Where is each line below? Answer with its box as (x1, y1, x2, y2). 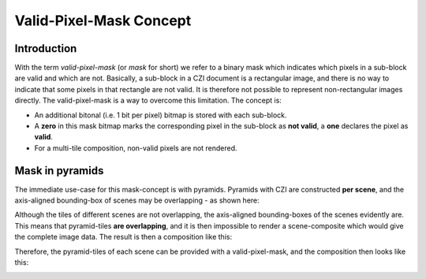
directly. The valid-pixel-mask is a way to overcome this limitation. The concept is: (14, 95, 282, 106)
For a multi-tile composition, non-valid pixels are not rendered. (34, 143, 237, 153)
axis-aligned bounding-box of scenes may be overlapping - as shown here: (14, 195, 260, 205)
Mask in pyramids (14, 164, 104, 177)
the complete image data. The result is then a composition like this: (14, 232, 233, 242)
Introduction (14, 42, 77, 55)
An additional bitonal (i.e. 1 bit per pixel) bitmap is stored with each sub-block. (34, 110, 287, 120)
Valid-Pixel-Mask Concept (14, 12, 192, 29)
